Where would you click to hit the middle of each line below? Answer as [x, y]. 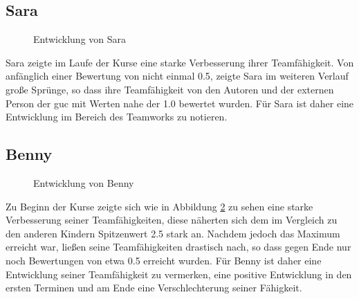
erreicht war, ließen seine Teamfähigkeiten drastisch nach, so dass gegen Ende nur [178, 247]
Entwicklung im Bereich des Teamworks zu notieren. [117, 117]
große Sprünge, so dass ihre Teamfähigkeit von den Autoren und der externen [170, 89]
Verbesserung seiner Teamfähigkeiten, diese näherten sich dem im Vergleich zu [172, 220]
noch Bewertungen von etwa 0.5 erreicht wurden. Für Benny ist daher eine [164, 260]
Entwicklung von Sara [80, 39]
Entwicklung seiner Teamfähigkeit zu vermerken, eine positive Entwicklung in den [179, 274]
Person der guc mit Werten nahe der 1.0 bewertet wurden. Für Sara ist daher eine [180, 103]
